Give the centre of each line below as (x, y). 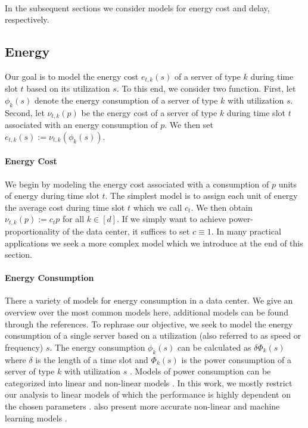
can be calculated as (214, 347)
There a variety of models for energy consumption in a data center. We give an (149, 300)
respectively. (27, 19)
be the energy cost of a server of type (149, 112)
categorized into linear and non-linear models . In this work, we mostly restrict (149, 382)
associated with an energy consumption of (81, 125)
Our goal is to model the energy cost (72, 76)
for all (73, 219)
